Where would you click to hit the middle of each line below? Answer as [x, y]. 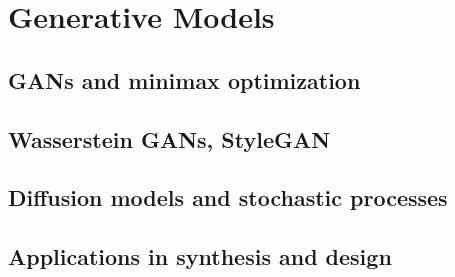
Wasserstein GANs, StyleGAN [169, 138]
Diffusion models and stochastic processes [228, 197]
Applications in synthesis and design [200, 256]
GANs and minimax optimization [184, 79]
